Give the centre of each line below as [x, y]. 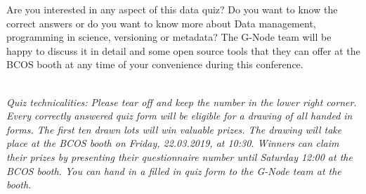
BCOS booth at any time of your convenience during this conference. [155, 64]
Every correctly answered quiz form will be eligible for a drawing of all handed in [179, 116]
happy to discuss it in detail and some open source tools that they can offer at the [183, 50]
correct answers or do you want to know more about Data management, [161, 23]
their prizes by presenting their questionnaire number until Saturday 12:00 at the [179, 156]
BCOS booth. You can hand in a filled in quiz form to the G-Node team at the [174, 170]
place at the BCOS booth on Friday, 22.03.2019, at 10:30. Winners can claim [173, 143]
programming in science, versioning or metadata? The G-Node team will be [169, 37]
